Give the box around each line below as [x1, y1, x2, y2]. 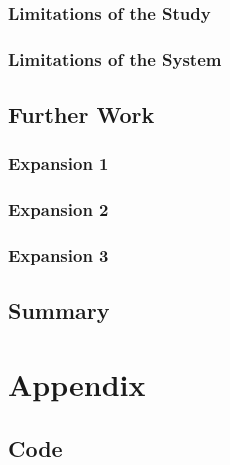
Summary [8, 295, 110, 326]
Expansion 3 [8, 243, 109, 268]
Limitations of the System [8, 46, 222, 71]
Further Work [8, 99, 155, 130]
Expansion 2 [8, 197, 109, 222]
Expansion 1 [8, 151, 109, 176]
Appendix [8, 363, 146, 404]
